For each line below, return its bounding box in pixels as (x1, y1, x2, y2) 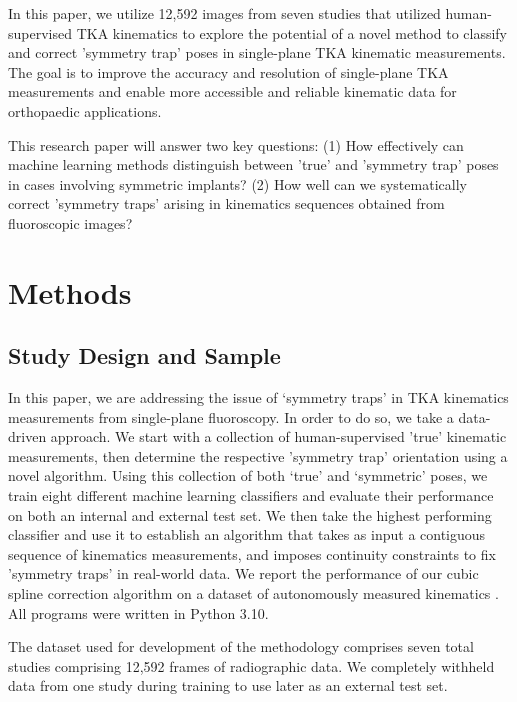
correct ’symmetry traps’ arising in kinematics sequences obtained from (8, 193, 445, 214)
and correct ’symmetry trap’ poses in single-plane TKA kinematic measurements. (8, 42, 506, 63)
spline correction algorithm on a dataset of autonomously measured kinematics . (8, 583, 499, 604)
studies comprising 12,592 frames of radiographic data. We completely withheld (8, 655, 495, 676)
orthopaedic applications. (8, 100, 162, 121)
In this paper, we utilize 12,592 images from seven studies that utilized (8, 3, 441, 23)
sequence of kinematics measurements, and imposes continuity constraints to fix (8, 543, 496, 564)
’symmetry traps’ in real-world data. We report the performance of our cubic (8, 563, 479, 584)
